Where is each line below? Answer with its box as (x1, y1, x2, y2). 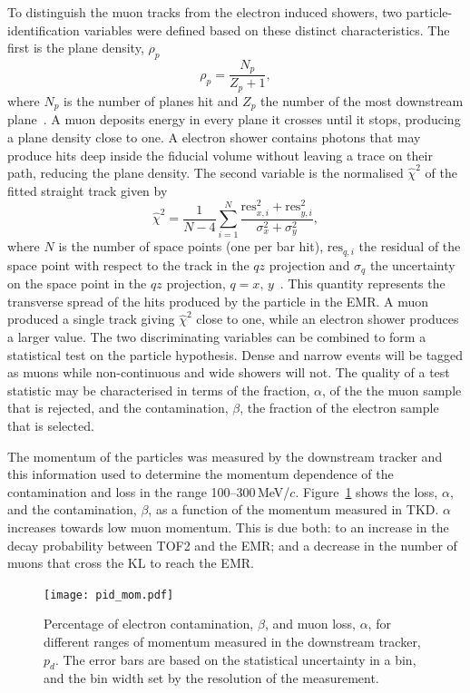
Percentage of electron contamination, (44, 614, 254, 633)
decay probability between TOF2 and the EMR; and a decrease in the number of (7, 535, 457, 554)
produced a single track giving (7, 309, 175, 328)
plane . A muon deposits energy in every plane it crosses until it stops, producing (7, 110, 461, 129)
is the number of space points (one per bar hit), (58, 237, 324, 256)
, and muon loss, (264, 614, 356, 633)
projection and (269, 255, 350, 274)
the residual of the (358, 237, 461, 256)
